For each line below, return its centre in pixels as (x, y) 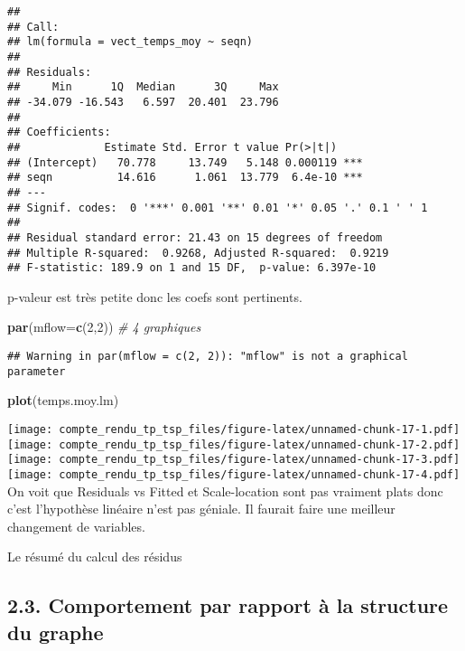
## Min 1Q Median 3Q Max (143, 87)
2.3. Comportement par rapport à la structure (228, 605)
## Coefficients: (59, 132)
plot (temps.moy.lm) (63, 400)
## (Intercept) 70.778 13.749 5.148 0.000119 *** (185, 162)
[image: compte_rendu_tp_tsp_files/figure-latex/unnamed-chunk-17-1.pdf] (234, 429)
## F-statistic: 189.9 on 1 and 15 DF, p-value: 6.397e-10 (192, 268)
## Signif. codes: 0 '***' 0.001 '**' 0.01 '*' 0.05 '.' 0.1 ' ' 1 (218, 208)
